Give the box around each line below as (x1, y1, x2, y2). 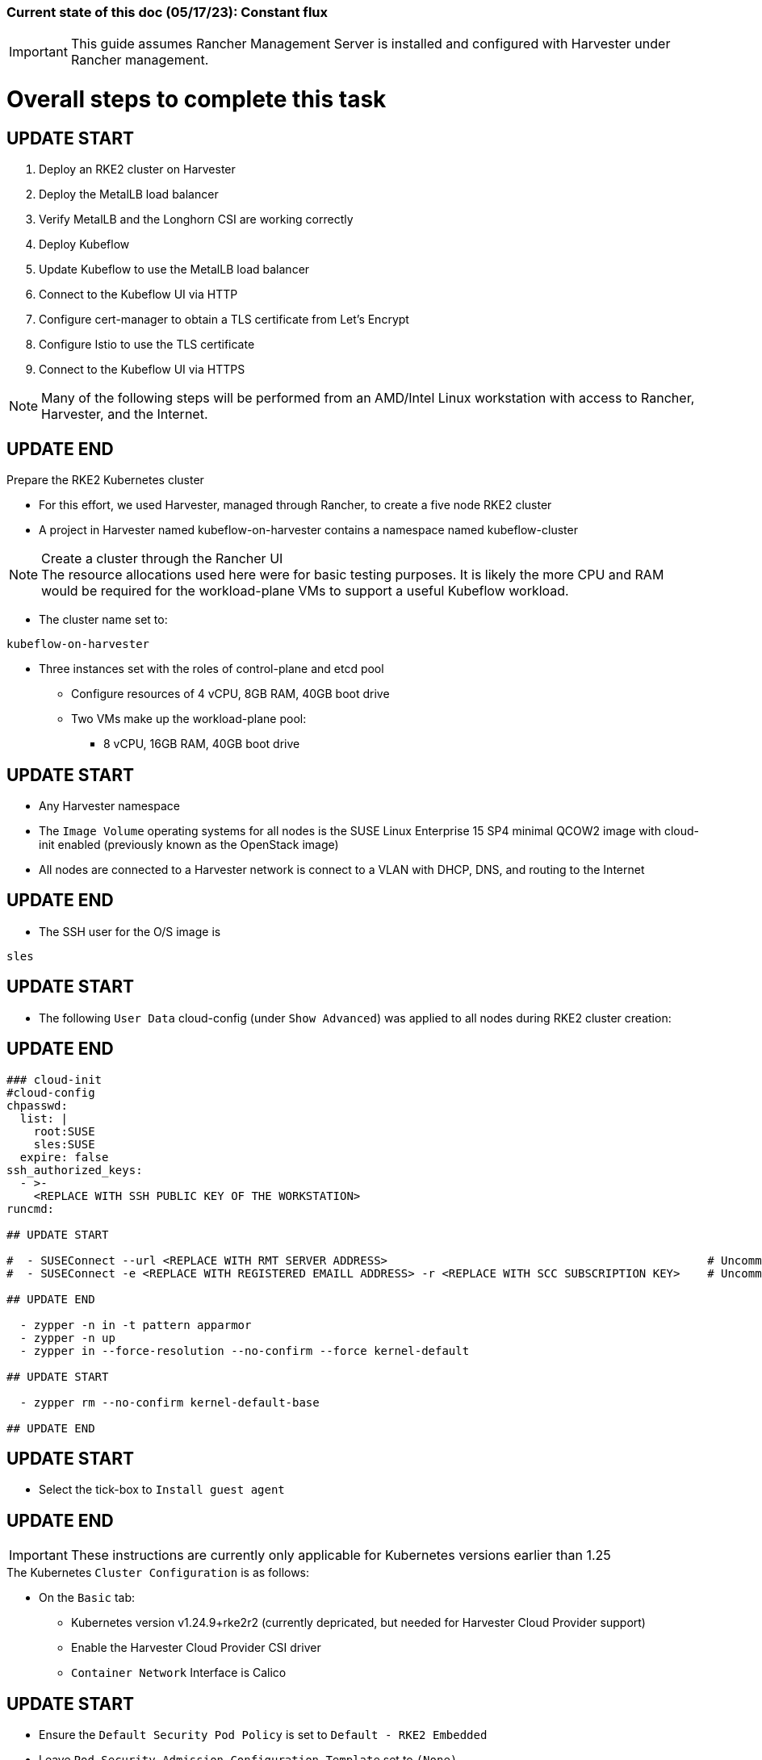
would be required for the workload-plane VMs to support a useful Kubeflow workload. (41, 583, 569, 600)
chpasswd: (6, 1098, 68, 1112)
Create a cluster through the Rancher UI (41, 550, 283, 567)
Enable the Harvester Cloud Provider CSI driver (71, 1641, 321, 1655)
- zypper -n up (19, 1331, 115, 1344)
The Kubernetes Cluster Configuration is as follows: (6, 1566, 310, 1580)
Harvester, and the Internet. (41, 406, 208, 423)
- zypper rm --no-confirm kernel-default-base (19, 1395, 320, 1409)
